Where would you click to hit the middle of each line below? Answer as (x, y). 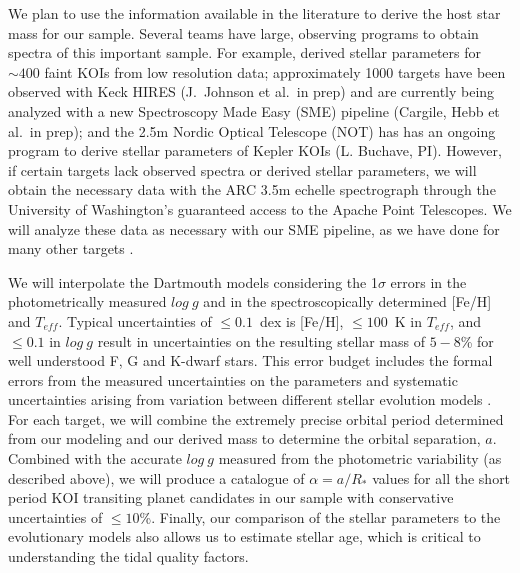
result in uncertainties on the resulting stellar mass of (261, 340)
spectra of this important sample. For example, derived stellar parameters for (245, 52)
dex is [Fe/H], (301, 320)
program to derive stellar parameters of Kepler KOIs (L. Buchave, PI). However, (255, 150)
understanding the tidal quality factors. (128, 556)
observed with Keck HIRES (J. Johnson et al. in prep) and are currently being (251, 91)
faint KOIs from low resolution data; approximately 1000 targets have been (275, 71)
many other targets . (71, 248)
